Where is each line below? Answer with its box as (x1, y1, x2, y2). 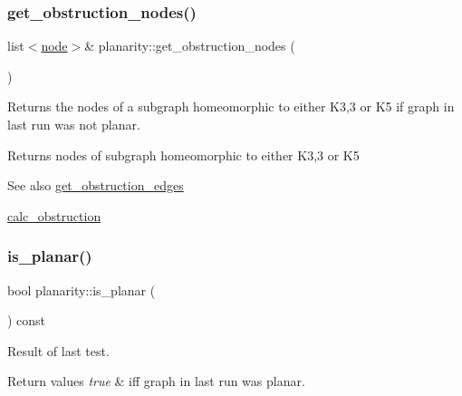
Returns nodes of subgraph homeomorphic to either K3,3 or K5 (7, 145, 360, 164)
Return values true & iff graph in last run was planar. (7, 372, 305, 391)
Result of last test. (7, 341, 110, 360)
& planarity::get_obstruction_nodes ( (84, 36, 295, 55)
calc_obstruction (7, 206, 101, 225)
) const (7, 311, 46, 330)
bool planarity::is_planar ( (7, 280, 156, 299)
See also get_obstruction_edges (7, 176, 184, 195)
